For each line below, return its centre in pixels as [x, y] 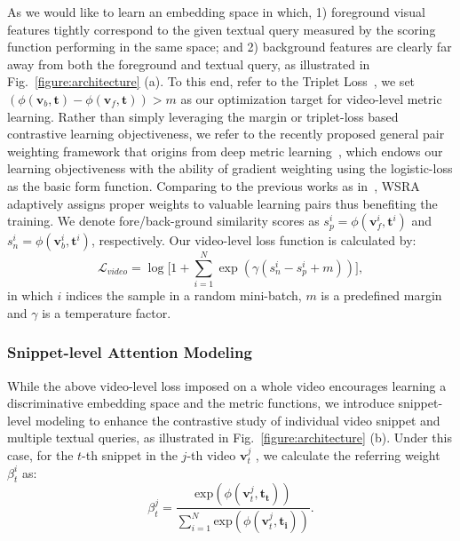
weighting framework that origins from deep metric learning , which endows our [225, 151]
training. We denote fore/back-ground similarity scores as [163, 221]
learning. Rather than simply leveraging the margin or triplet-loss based [203, 116]
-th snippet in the [130, 455]
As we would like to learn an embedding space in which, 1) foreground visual [216, 12]
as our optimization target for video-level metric [311, 98]
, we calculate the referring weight [348, 455]
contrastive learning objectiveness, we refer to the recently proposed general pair [226, 134]
